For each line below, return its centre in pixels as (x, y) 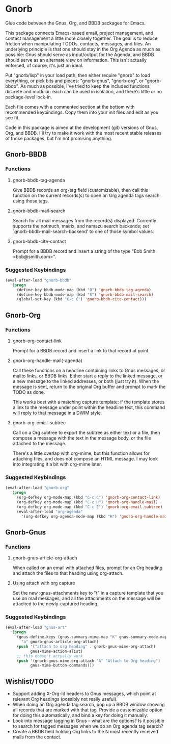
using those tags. (31, 201)
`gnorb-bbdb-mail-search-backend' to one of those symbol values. (83, 231)
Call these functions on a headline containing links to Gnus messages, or (89, 370)
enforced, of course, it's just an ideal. (45, 65)
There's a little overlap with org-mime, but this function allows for (81, 453)
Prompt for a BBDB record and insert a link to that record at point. (81, 350)
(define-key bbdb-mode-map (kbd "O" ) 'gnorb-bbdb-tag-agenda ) (84, 290)
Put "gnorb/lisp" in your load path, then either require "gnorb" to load (78, 75)
